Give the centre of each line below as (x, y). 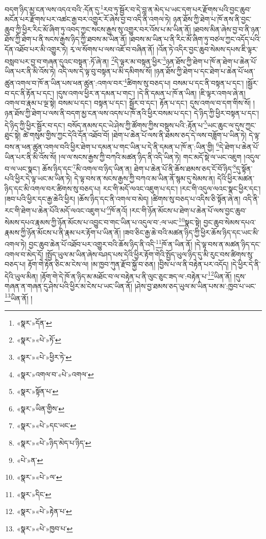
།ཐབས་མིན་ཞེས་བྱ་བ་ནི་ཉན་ (227, 29)
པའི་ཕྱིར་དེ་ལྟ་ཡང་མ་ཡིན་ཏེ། (38, 178)
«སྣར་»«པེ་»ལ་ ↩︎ (39, 477)
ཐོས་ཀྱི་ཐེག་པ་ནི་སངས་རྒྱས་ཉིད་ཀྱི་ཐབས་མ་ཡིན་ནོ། (66, 39)
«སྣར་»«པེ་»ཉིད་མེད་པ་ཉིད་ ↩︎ (54, 443)
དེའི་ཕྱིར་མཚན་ (236, 178)
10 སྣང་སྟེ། (190, 222)
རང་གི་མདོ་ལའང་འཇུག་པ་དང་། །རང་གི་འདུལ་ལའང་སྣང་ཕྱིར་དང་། (182, 189)
